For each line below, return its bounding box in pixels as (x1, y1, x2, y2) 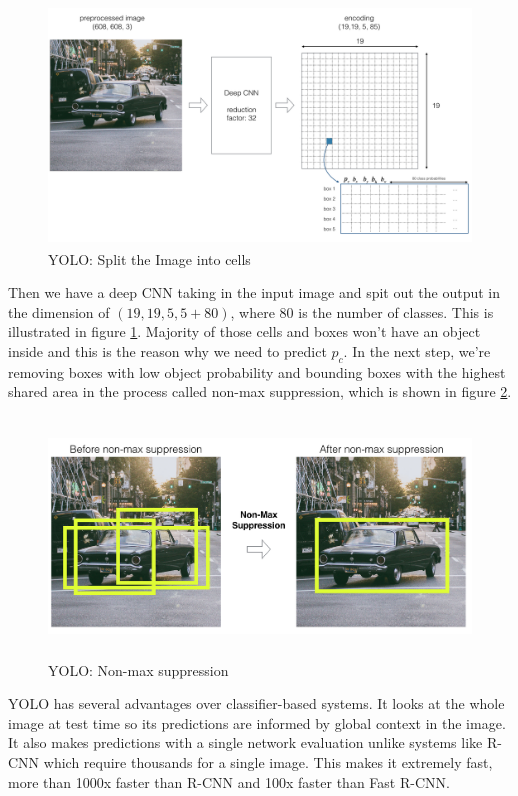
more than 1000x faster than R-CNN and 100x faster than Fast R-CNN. (8, 771, 450, 792)
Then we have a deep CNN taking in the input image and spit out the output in (8, 282, 501, 303)
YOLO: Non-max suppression (48, 659, 229, 680)
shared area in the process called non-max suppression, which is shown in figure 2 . (8, 381, 512, 402)
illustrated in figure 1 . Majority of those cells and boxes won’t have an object (8, 321, 481, 342)
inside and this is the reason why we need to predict (8, 340, 327, 361)
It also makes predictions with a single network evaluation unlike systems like (8, 732, 483, 753)
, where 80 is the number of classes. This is (230, 301, 494, 322)
